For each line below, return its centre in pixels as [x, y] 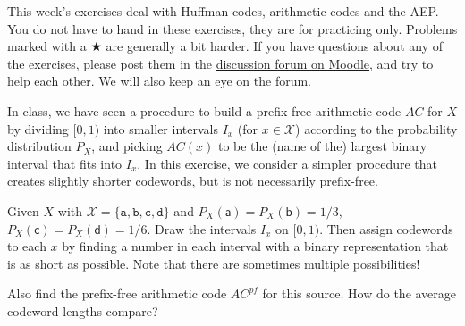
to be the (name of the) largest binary [322, 146]
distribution [39, 146]
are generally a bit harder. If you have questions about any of [274, 46]
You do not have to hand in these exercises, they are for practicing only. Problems [232, 28]
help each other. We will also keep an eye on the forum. [160, 81]
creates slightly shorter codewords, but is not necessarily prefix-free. [193, 181]
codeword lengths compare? [83, 310]
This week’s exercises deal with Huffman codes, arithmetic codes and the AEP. [223, 11]
